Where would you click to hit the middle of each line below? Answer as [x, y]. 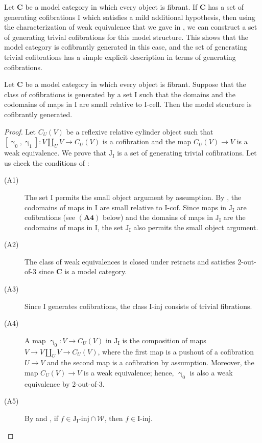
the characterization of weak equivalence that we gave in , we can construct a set [131, 27]
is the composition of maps [164, 340]
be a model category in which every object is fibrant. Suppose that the [136, 84]
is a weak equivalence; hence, [129, 373]
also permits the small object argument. [196, 227]
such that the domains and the [187, 94]
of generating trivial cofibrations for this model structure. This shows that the [126, 37]
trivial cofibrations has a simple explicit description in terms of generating [120, 57]
